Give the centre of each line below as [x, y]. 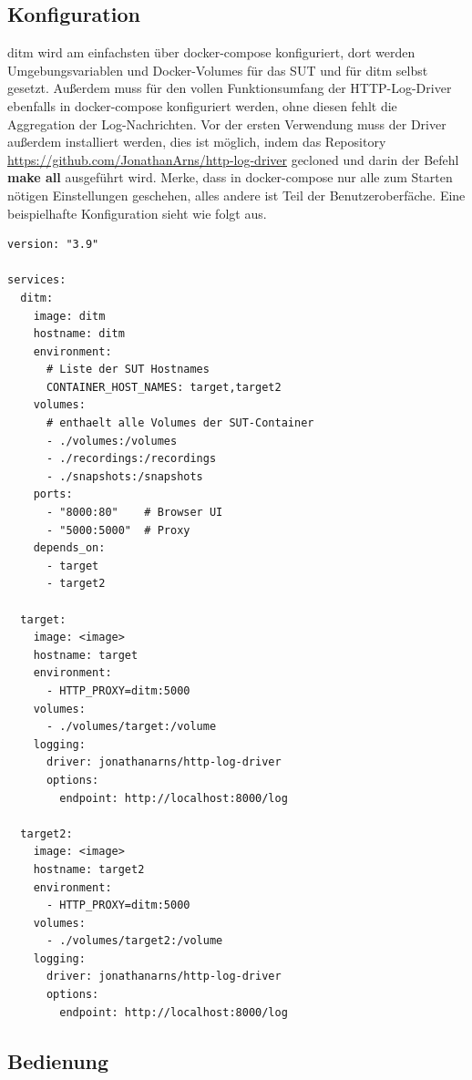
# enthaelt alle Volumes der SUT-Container [180, 423]
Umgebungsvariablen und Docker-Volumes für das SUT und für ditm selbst [218, 70]
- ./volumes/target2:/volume [134, 941]
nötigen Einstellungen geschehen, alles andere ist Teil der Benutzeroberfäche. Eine [236, 195]
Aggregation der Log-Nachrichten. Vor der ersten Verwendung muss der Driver [227, 123]
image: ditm [69, 316]
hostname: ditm [79, 334]
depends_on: [69, 548]
